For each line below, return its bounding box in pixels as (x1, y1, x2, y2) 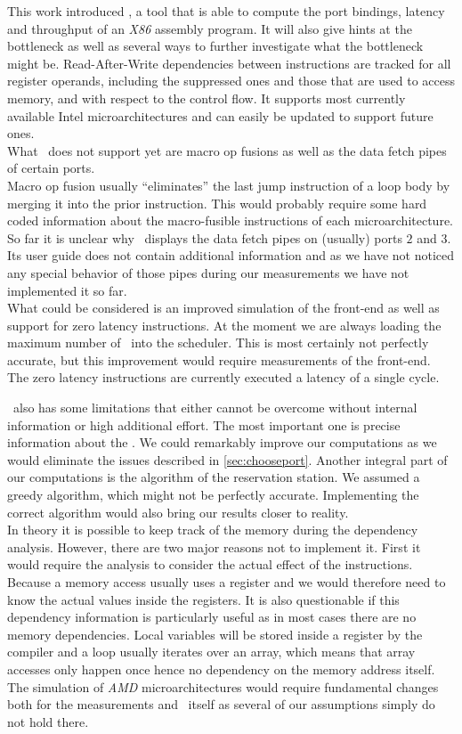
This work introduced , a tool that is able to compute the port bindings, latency (7, 2, 445, 20)
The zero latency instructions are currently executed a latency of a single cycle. (7, 368, 440, 387)
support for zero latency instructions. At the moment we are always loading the (7, 315, 442, 334)
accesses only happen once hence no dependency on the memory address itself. (7, 659, 435, 678)
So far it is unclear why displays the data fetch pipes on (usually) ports (7, 228, 402, 247)
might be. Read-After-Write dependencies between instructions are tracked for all (7, 53, 451, 72)
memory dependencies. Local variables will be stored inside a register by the (7, 624, 423, 643)
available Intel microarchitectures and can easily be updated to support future (7, 106, 434, 125)
